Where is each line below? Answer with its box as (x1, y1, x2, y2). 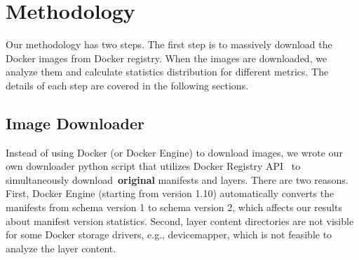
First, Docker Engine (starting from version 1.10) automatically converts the (6, 186, 334, 201)
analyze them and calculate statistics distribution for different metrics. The (6, 64, 329, 79)
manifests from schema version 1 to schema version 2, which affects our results (6, 200, 342, 215)
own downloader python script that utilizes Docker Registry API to (6, 159, 301, 173)
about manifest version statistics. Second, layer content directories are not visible (6, 213, 354, 228)
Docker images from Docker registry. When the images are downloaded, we (6, 50, 327, 65)
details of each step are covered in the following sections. (6, 78, 249, 92)
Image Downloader (6, 112, 144, 133)
